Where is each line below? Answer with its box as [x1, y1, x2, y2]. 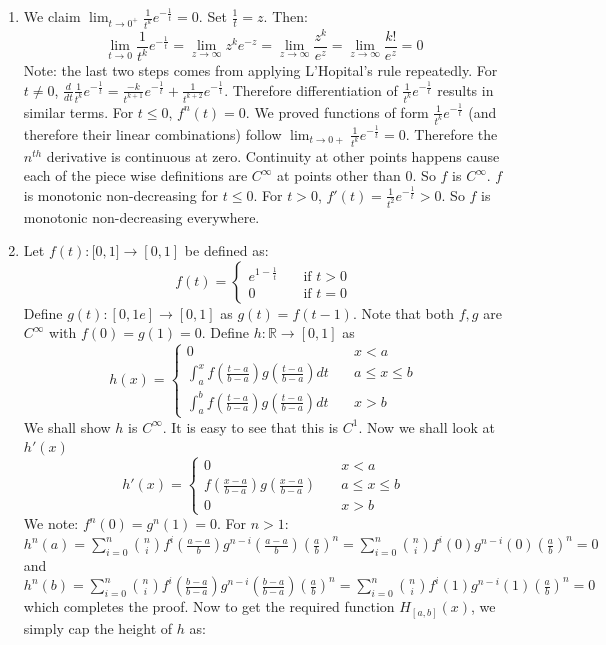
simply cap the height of [23, 617, 173, 638]
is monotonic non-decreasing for [23, 184, 219, 205]
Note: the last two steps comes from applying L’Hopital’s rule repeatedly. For [23, 60, 498, 81]
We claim [23, 6, 81, 26]
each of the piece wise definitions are [23, 165, 248, 186]
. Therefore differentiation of [224, 79, 398, 100]
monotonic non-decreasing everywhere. [23, 206, 260, 227]
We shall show [23, 416, 111, 437]
